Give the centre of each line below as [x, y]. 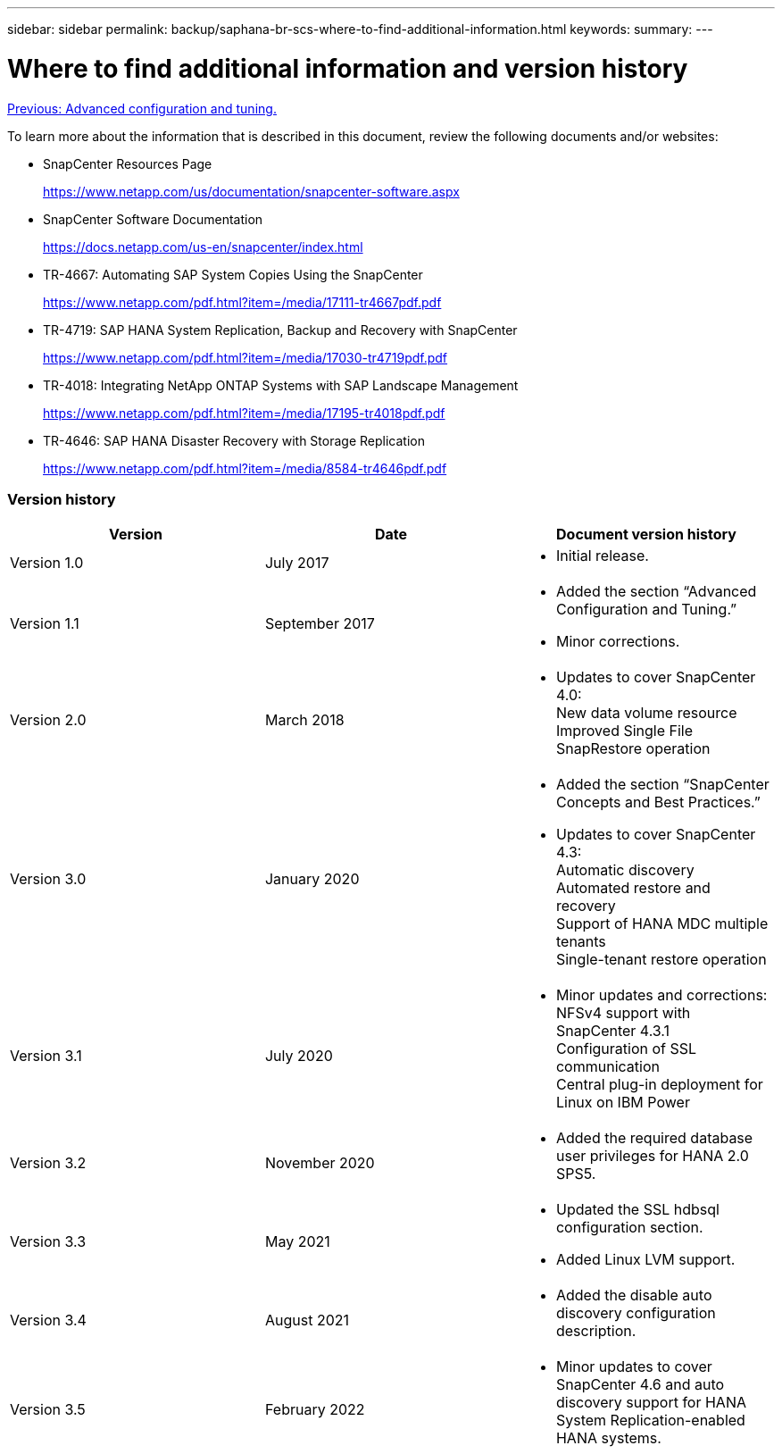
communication [607, 1067]
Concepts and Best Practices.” [658, 802]
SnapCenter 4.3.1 [613, 1031]
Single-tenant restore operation [661, 960]
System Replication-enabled [650, 1421]
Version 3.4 [48, 1320]
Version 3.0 [48, 879]
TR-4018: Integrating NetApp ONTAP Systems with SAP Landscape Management [281, 385]
